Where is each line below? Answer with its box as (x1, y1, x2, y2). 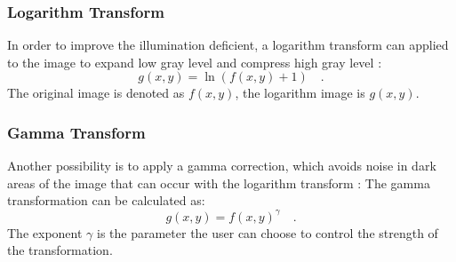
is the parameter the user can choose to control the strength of (96, 223, 438, 242)
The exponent (7, 223, 83, 242)
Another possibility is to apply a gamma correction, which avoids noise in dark (7, 156, 436, 175)
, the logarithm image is (235, 83, 365, 102)
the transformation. (7, 241, 113, 259)
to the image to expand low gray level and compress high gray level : (7, 52, 382, 71)
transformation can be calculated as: (7, 191, 205, 210)
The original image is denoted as (7, 83, 185, 102)
